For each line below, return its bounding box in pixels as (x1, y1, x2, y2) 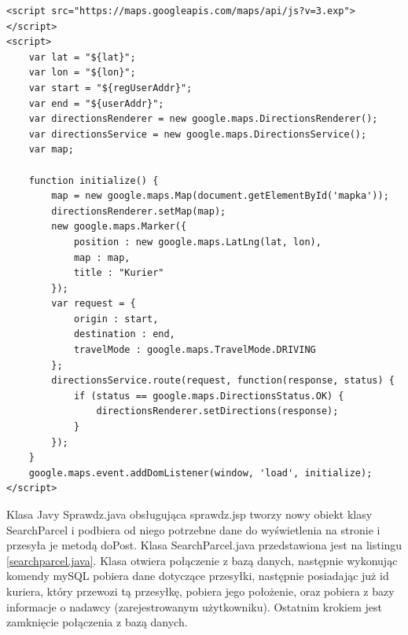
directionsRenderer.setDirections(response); (96, 406, 339, 417)
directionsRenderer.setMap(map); (51, 205, 226, 217)
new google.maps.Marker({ (51, 221, 187, 233)
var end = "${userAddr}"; (28, 97, 164, 109)
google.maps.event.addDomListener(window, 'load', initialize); (28, 467, 373, 479)
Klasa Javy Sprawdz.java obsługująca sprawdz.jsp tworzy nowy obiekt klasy (6, 506, 373, 522)
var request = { (51, 298, 136, 310)
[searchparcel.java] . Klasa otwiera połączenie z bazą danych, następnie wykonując (6, 552, 398, 568)
